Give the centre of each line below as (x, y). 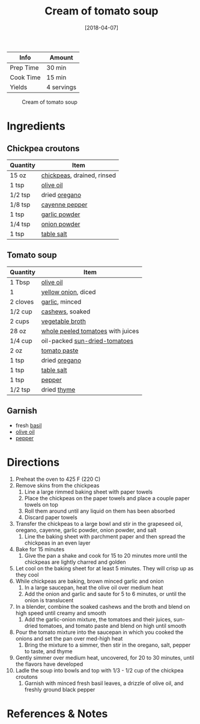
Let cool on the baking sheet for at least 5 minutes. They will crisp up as (105, 568)
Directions (33, 462)
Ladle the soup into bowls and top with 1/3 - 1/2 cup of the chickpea (99, 670)
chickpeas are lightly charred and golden (75, 562)
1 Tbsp (20, 282)
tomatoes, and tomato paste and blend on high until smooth (113, 626)
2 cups (20, 321)
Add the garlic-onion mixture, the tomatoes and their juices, (98, 619)
